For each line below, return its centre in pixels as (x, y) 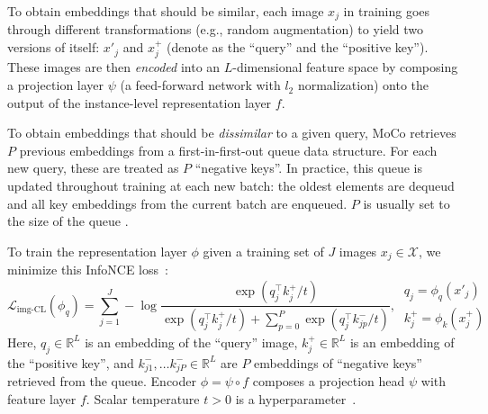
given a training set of (263, 251)
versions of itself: (54, 47)
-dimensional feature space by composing (345, 67)
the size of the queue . (68, 221)
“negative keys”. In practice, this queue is (308, 168)
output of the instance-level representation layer (140, 102)
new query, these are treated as (93, 168)
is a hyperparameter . (296, 398)
